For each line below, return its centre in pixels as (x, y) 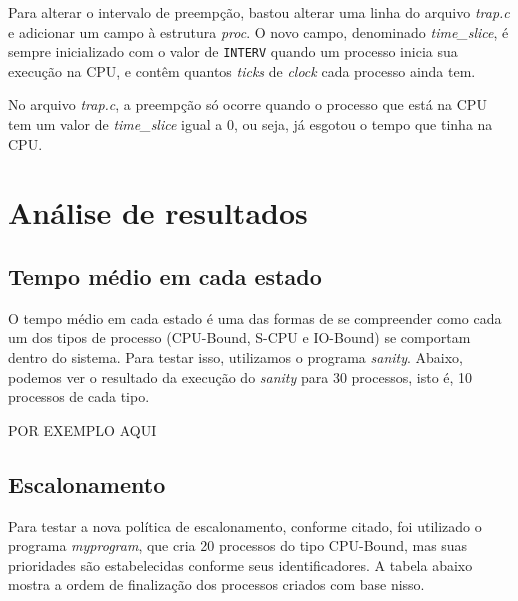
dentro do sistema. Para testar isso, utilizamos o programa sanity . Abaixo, (236, 356)
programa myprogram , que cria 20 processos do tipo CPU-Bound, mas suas (238, 545)
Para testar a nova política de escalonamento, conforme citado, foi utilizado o (245, 525)
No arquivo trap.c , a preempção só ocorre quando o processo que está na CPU (247, 104)
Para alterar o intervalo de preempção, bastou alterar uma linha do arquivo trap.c (259, 12)
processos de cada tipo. (79, 396)
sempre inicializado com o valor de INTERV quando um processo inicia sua (233, 51)
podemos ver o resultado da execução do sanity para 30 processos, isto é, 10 (240, 376)
